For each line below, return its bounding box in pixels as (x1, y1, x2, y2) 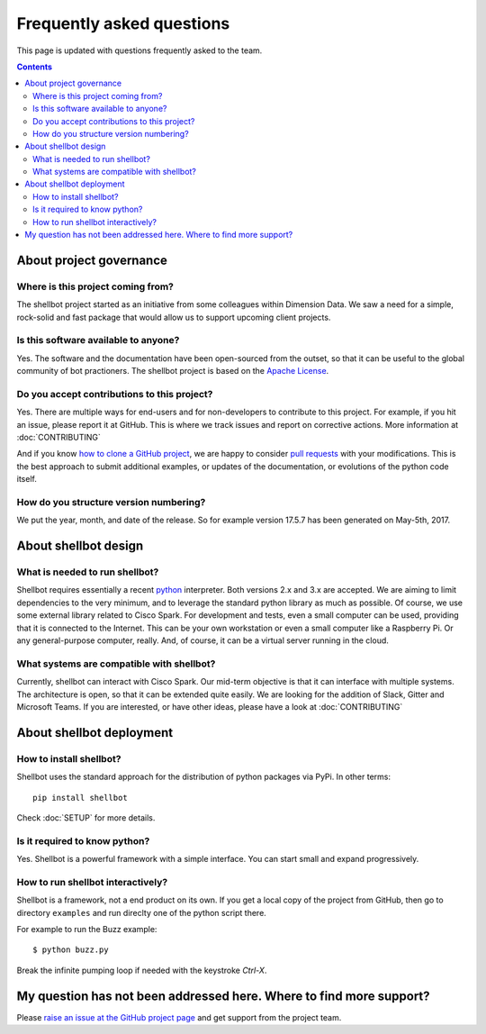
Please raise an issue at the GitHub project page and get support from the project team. (16, 1011, 342, 1022)
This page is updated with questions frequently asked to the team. (16, 45, 263, 56)
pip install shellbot (32, 793, 128, 803)
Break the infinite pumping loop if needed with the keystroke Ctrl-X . (16, 965, 267, 975)
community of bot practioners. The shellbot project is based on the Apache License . (16, 366, 329, 376)
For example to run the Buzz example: (16, 923, 157, 934)
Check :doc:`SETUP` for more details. (16, 812, 156, 823)
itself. (16, 474, 38, 485)
